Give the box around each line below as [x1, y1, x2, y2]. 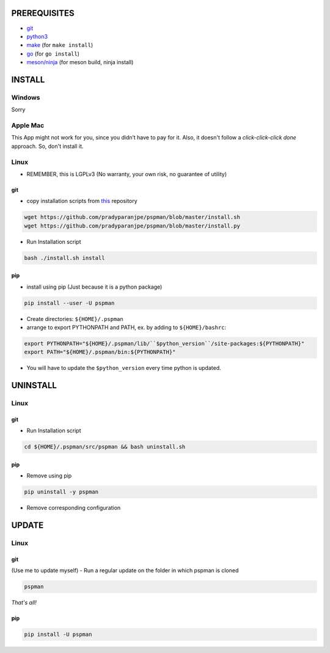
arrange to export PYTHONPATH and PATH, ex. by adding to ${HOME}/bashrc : [26, 323, 226, 331]
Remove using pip [26, 472, 72, 479]
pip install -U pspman [24, 631, 92, 638]
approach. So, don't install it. [11, 142, 84, 150]
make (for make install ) [26, 42, 94, 49]
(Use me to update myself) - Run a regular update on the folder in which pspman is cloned [11, 567, 239, 574]
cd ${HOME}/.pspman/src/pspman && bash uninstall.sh [24, 443, 186, 451]
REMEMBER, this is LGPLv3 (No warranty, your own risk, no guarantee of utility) [26, 170, 227, 177]
